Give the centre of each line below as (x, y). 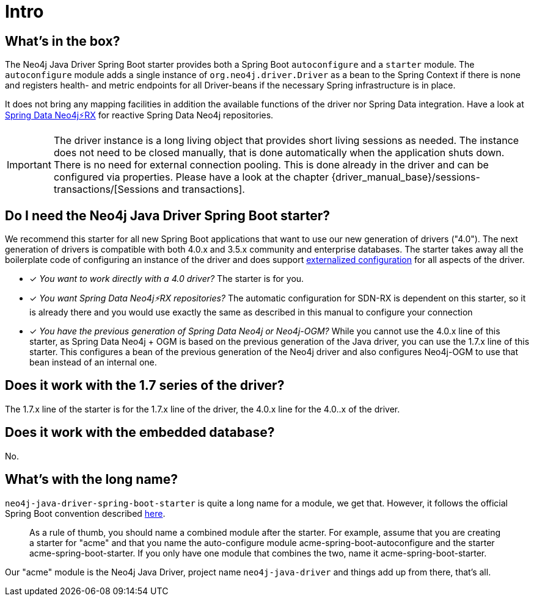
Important (29, 165)
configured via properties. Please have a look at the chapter (191, 177)
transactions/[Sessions (106, 189)
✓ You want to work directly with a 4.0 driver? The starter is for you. (167, 279)
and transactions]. (203, 189)
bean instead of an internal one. (93, 362)
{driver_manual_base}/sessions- (406, 177)
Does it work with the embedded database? (140, 433)
